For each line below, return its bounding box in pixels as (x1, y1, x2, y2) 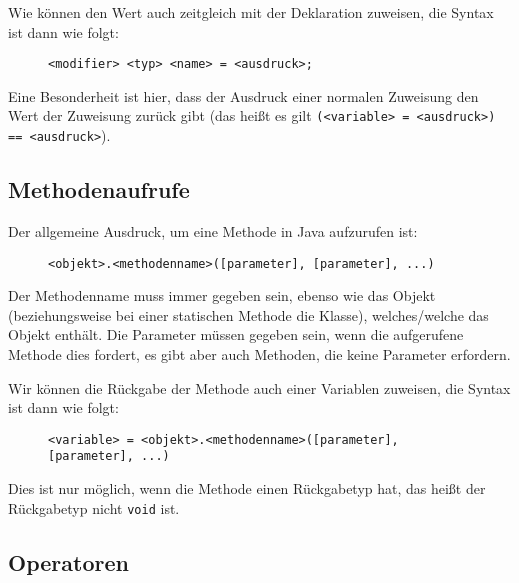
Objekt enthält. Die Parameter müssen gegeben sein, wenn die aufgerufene (8, 324, 464, 345)
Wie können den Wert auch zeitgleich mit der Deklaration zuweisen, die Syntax (8, 2, 494, 22)
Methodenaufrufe (8, 174, 190, 205)
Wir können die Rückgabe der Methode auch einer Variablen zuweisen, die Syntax (8, 377, 511, 398)
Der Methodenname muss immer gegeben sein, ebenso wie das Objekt (8, 285, 436, 306)
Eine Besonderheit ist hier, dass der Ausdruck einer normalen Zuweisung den (8, 85, 479, 106)
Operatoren (8, 546, 129, 577)
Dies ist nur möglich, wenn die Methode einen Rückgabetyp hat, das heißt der (8, 478, 486, 499)
